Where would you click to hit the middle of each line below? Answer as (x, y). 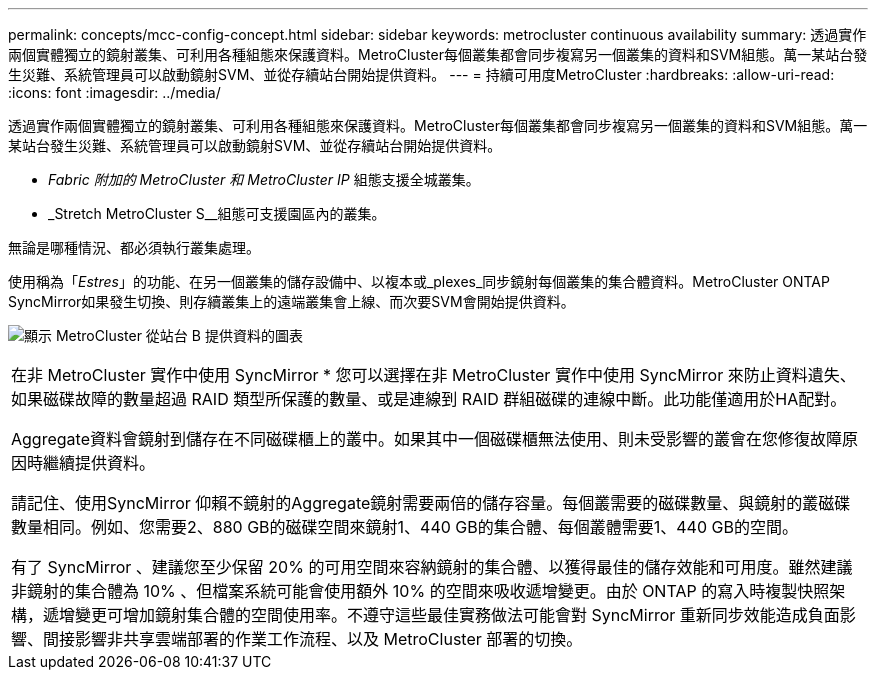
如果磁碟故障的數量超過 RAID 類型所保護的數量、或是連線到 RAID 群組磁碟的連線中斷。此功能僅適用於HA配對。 (429, 399)
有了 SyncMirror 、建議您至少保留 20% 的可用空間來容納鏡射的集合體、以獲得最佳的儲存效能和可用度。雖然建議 (432, 567)
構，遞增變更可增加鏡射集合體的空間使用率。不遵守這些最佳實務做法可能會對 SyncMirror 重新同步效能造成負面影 (433, 615)
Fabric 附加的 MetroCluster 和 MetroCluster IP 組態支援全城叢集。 (264, 179)
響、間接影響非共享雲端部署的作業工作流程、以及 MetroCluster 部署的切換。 (297, 639)
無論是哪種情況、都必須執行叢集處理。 (134, 247)
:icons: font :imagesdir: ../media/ (114, 92)
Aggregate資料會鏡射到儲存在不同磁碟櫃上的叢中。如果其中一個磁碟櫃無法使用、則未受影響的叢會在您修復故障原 (434, 439)
